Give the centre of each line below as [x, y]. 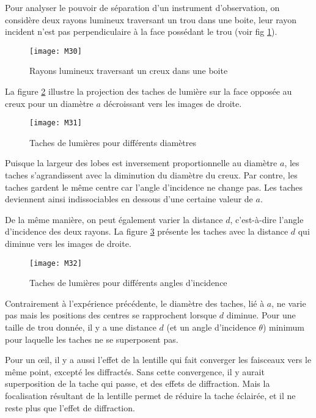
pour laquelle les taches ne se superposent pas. [92, 339]
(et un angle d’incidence [211, 327]
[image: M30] [56, 51]
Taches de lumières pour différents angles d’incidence [128, 283]
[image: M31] [56, 123]
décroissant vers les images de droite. [173, 103]
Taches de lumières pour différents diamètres [113, 142]
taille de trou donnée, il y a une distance [81, 327]
